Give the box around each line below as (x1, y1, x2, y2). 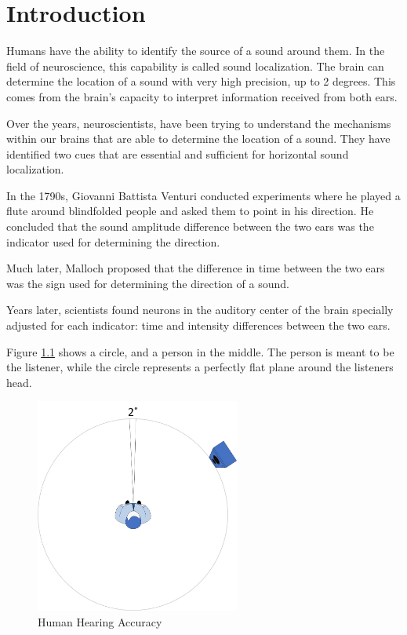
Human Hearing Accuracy (38, 613, 162, 630)
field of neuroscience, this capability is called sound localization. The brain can (6, 57, 384, 74)
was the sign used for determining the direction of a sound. (6, 275, 289, 291)
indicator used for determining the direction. (6, 233, 220, 250)
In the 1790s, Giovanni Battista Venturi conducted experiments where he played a (6, 187, 401, 203)
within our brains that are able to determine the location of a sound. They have (6, 130, 391, 147)
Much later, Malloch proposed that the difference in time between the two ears (6, 260, 385, 276)
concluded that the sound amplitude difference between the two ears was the (6, 218, 374, 235)
